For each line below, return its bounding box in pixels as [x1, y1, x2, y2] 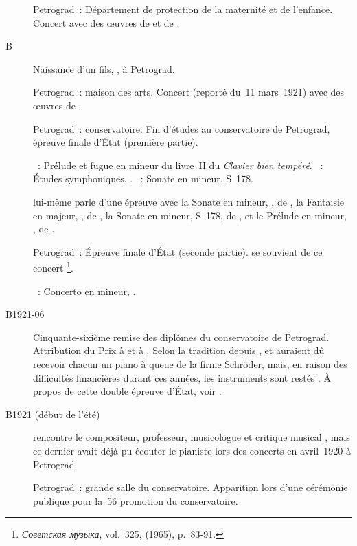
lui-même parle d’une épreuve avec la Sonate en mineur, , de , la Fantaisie [33, 194, 345, 208]
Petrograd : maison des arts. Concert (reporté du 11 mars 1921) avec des [33, 85, 345, 99]
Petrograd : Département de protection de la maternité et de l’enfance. [33, 2, 333, 16]
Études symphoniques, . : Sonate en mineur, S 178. [33, 171, 253, 186]
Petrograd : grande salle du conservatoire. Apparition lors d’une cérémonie [33, 480, 348, 494]
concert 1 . [33, 259, 73, 274]
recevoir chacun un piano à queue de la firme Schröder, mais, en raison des [33, 356, 347, 371]
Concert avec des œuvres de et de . [33, 15, 180, 30]
